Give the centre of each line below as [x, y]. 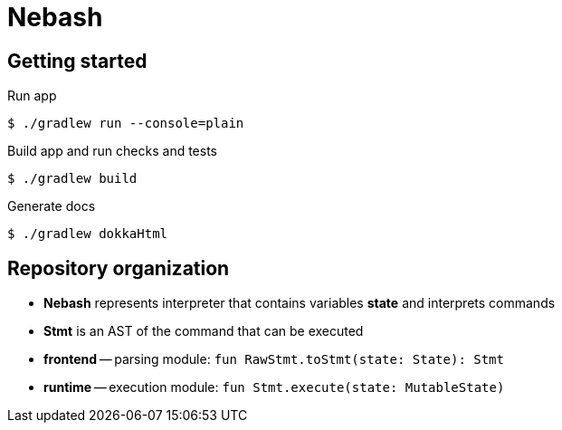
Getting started [77, 61]
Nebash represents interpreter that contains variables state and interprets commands [300, 303]
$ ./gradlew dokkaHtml [88, 234]
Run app [32, 96]
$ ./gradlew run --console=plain [126, 124]
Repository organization [119, 268]
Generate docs [52, 206]
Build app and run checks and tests [112, 151]
